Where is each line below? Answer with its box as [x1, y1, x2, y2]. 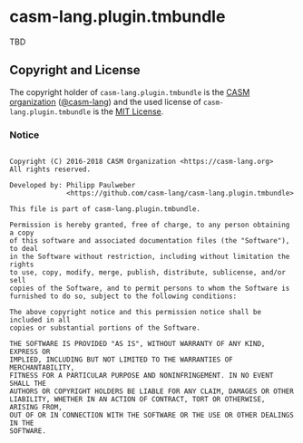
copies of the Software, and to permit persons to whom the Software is [9, 284, 290, 294]
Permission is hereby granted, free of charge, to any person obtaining [9, 220, 290, 230]
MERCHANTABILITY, [9, 363, 75, 372]
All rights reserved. [9, 165, 92, 174]
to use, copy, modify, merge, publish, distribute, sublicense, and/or [9, 268, 286, 277]
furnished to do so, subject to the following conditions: [9, 292, 238, 301]
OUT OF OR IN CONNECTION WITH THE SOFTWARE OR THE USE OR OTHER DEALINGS [9, 410, 295, 420]
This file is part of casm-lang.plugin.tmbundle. [9, 205, 201, 214]
